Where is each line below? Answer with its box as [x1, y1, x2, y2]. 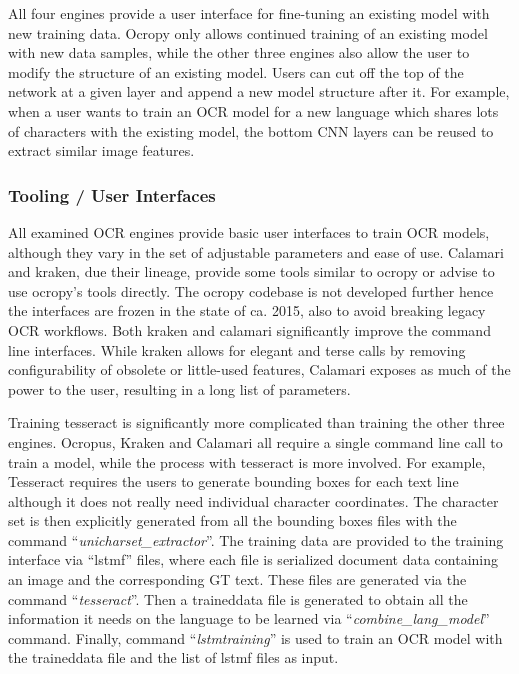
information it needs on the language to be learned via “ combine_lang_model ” [8, 608, 490, 629]
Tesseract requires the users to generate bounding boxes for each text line [8, 471, 459, 492]
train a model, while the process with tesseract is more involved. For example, [8, 451, 486, 472]
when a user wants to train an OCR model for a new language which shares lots [8, 100, 499, 121]
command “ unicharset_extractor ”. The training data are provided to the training [8, 529, 504, 550]
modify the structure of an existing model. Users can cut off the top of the [8, 61, 464, 82]
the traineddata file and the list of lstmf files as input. [8, 647, 339, 668]
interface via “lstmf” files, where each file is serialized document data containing [8, 549, 498, 570]
